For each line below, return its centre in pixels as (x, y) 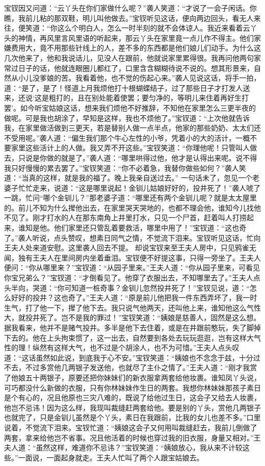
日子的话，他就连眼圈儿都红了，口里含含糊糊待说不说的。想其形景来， (136, 68)
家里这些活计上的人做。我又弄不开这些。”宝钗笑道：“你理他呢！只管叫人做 (134, 148)
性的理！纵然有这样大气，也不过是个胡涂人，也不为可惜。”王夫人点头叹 (122, 347)
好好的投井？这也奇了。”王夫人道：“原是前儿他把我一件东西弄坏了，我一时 (134, 297)
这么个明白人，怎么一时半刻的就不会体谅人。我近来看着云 (154, 28)
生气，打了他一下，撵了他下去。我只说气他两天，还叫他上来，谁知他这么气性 (132, 307)
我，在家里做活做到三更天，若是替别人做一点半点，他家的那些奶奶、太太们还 (132, 128)
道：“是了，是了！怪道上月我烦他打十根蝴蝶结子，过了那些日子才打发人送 (127, 87)
